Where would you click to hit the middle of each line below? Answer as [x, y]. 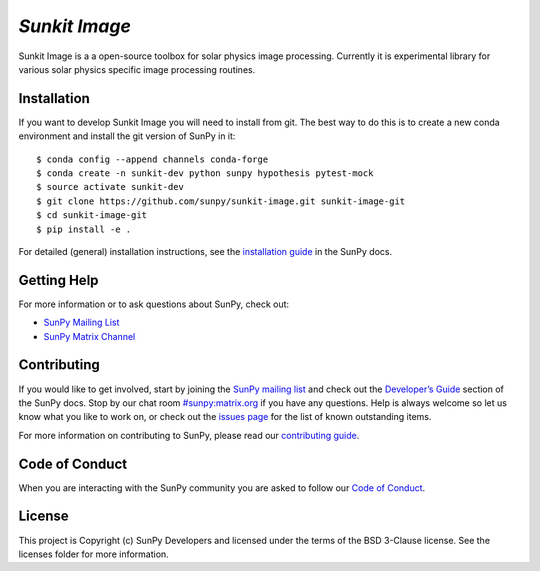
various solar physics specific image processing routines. [137, 69]
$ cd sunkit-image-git [92, 215]
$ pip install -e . [84, 229]
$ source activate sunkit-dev [110, 187]
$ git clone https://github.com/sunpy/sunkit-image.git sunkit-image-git [221, 201]
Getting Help [58, 280]
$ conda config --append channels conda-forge [152, 159]
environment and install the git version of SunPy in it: [127, 136]
